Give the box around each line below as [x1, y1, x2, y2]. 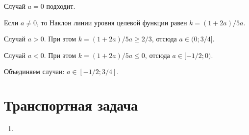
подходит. [46, 1, 75, 11]
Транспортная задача [4, 95, 138, 115]
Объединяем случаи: [4, 66, 65, 77]
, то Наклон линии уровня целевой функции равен [36, 17, 187, 27]
